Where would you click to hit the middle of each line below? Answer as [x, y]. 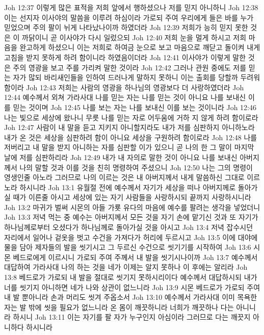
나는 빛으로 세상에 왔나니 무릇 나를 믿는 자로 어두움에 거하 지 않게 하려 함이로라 [131, 117]
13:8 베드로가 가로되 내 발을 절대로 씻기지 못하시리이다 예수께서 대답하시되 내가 [131, 277]
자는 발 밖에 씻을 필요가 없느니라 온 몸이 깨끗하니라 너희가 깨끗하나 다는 [119, 307]
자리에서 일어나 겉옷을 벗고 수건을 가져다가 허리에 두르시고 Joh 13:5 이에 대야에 [131, 237]
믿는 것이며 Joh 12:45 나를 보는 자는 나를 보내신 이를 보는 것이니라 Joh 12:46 [135, 107]
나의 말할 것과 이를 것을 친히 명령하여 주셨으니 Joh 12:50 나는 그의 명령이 [136, 167]
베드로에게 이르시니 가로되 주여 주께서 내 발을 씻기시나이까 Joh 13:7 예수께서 [135, 257]
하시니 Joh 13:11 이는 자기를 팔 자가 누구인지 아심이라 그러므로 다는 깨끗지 [132, 317]
